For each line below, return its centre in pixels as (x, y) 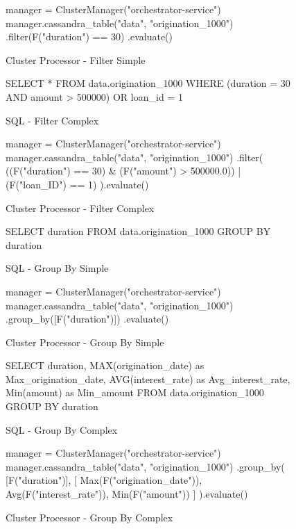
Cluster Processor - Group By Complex (89, 517)
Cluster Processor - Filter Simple (76, 59)
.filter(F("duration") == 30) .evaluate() (89, 36)
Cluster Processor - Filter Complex (80, 207)
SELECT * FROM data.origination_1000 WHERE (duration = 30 (148, 83)
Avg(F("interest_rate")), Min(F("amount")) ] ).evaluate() (127, 494)
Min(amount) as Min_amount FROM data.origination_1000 (135, 392)
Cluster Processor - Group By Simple (85, 342)
